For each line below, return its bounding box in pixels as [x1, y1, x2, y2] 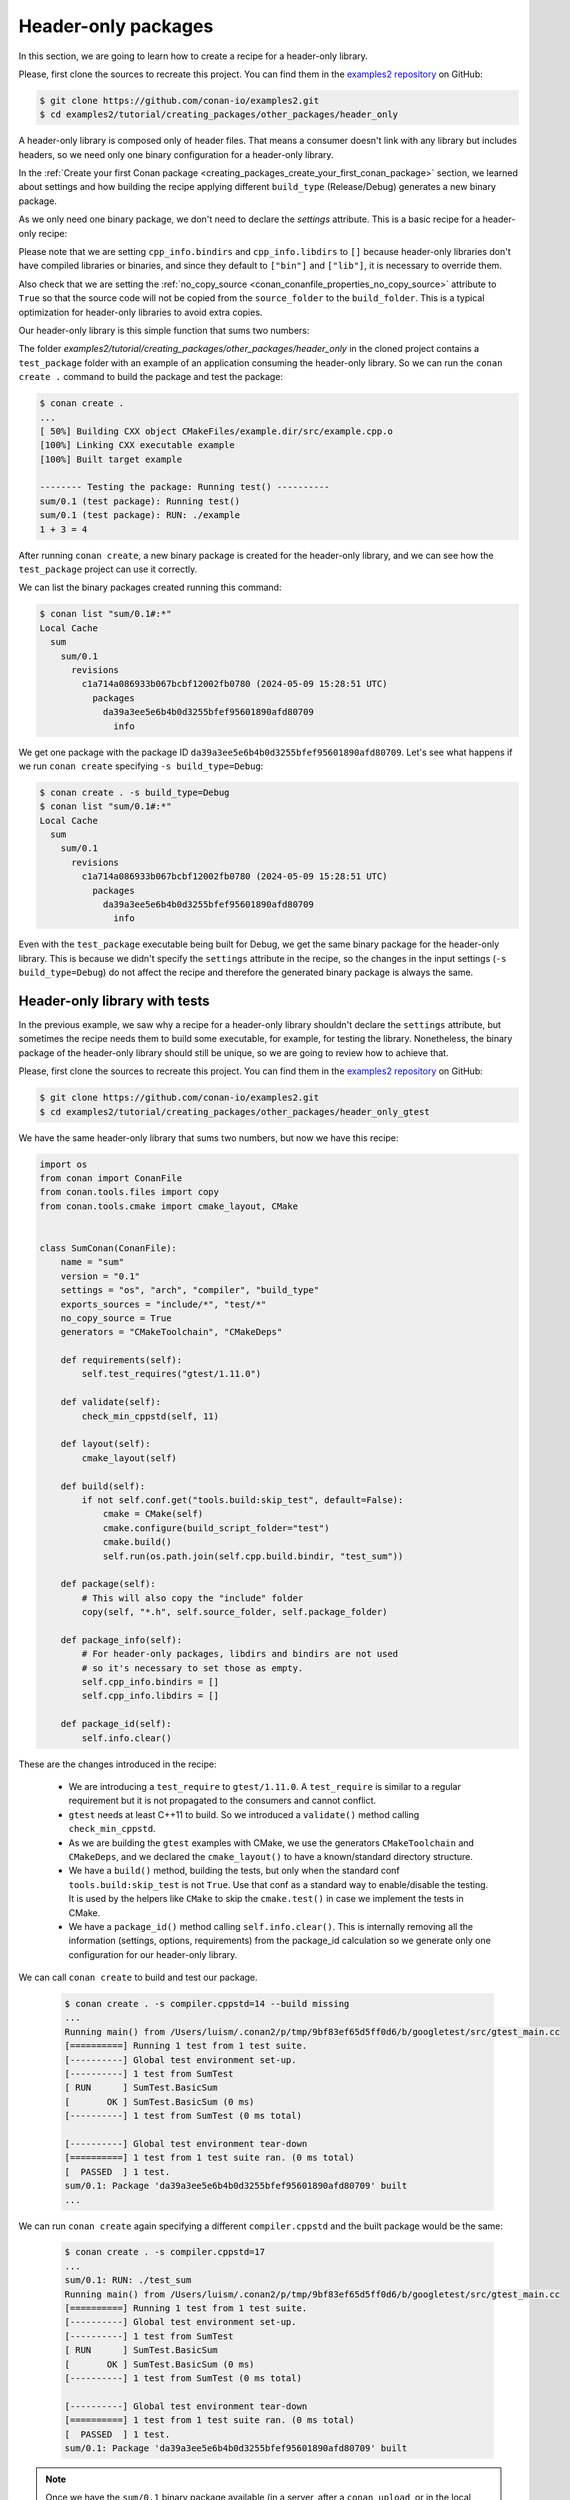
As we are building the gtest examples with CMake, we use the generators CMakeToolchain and [68, 1836, 475, 1849]
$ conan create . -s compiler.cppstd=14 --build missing [64, 1998, 350, 2010]
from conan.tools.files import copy [39, 1186, 220, 1198]
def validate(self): [60, 1396, 162, 1408]
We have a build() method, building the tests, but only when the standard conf [68, 1865, 400, 1877]
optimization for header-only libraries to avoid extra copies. [18, 306, 263, 318]
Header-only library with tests [18, 992, 210, 1009]
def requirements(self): [60, 1355, 183, 1366]
